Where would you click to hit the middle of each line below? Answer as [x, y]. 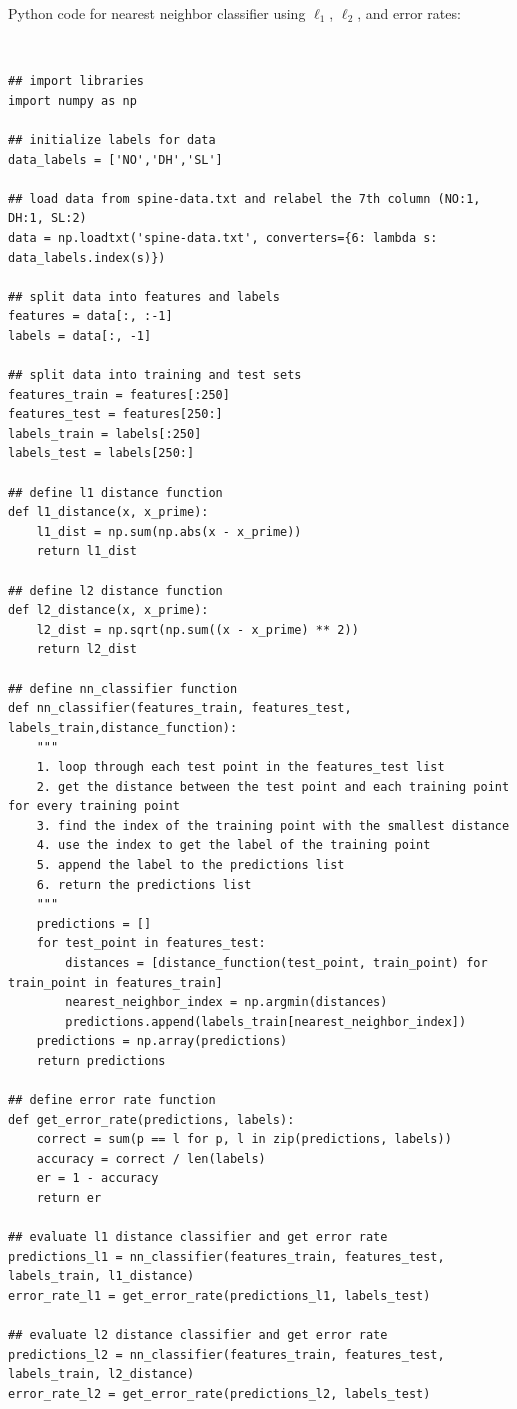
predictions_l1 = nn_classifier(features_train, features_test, [226, 1256]
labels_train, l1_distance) [101, 1276]
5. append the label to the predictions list [190, 864]
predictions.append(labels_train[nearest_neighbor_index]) [266, 1021]
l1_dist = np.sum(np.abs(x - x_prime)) [169, 531]
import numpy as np [72, 100]
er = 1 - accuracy [97, 1178]
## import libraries [76, 81]
